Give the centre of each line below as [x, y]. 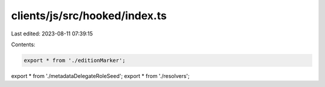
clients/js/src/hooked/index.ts [89, 16]
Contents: [23, 44]
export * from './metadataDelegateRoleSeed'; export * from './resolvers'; [100, 76]
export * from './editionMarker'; [75, 60]
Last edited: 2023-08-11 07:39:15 [52, 34]
